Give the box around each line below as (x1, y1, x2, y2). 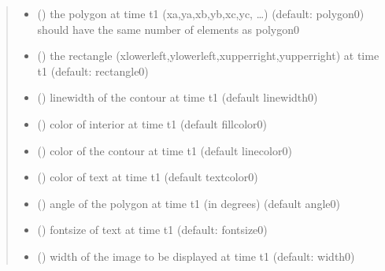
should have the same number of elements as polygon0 (37, 20, 300, 37)
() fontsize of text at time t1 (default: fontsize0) (37, 221, 268, 238)
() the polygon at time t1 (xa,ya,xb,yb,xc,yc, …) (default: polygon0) (37, 6, 365, 21)
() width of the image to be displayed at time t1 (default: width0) (37, 247, 355, 264)
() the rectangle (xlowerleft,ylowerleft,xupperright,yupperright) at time (37, 47, 379, 64)
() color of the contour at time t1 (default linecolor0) (37, 142, 292, 158)
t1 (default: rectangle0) (37, 62, 149, 79)
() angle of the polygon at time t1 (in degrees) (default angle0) (37, 195, 340, 211)
